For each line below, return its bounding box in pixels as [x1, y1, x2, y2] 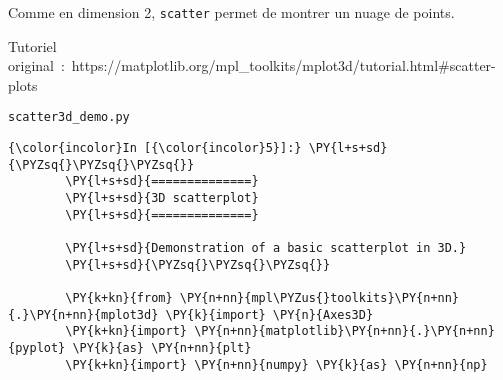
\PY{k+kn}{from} [65, 291, 173, 305]
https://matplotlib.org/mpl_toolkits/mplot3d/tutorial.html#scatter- [71, 55, 496, 76]
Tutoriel [8, 35, 57, 56]
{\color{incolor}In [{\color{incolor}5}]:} [8, 141, 302, 156]
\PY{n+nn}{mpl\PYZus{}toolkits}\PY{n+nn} [179, 291, 460, 305]
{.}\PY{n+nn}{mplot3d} [8, 307, 159, 322]
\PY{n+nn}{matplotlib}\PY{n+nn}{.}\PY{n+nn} [194, 324, 495, 339]
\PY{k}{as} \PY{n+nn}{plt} [72, 340, 252, 355]
